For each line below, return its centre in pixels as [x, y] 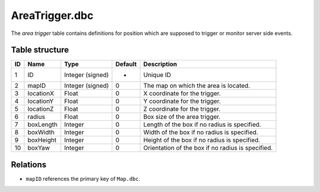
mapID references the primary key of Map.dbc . [83, 178]
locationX [41, 94]
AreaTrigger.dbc [52, 15]
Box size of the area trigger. [182, 117]
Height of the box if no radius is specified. [202, 140]
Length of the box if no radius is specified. [202, 124]
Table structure [40, 50]
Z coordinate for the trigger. [182, 109]
